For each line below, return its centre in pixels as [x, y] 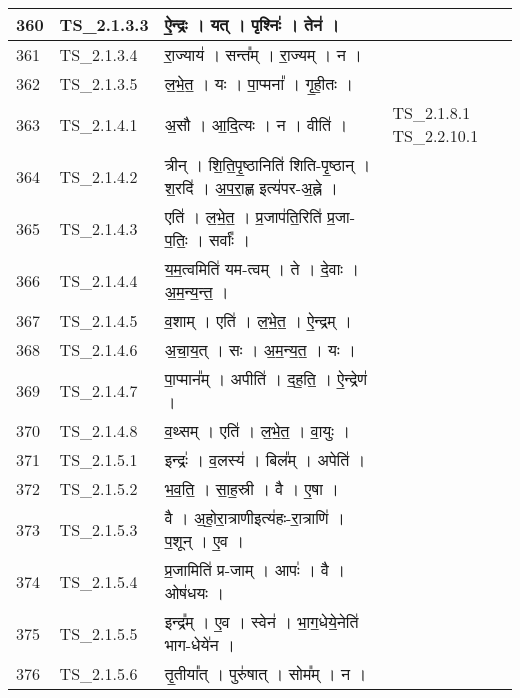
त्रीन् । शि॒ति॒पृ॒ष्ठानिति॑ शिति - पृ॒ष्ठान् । [267, 164]
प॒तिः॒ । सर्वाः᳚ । [207, 239]
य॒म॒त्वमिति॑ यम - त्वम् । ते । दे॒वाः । [262, 268]
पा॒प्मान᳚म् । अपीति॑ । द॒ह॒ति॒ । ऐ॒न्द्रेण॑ [266, 378]
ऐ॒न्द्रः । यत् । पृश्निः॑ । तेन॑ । [252, 24]
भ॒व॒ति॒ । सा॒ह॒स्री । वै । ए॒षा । [251, 488]
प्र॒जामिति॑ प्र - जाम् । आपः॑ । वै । [255, 569]
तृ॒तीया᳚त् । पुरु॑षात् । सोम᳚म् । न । [265, 673]
